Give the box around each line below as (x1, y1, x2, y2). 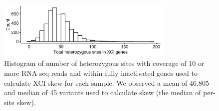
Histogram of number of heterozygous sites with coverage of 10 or (4, 58, 205, 68)
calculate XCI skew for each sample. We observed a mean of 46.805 (4, 77, 209, 88)
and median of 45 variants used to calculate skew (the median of (4, 87, 201, 98)
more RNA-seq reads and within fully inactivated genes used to (4, 68, 198, 78)
